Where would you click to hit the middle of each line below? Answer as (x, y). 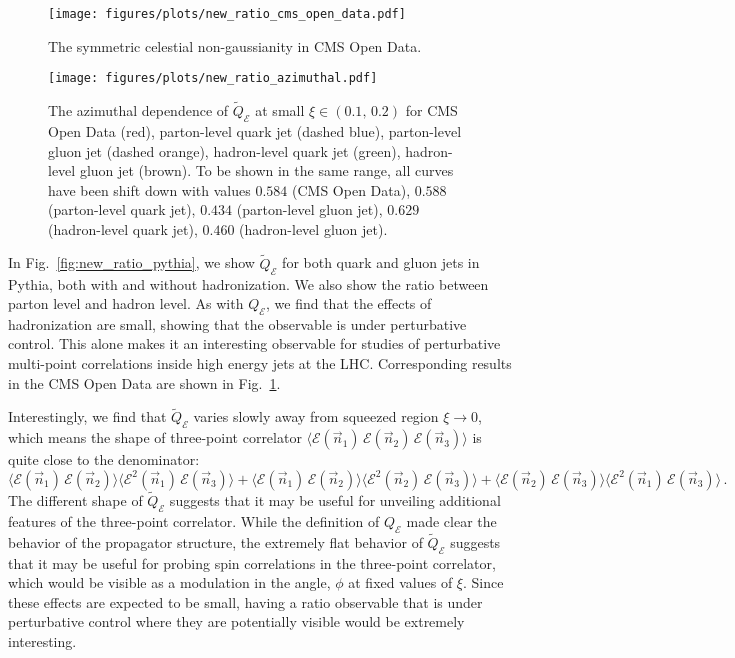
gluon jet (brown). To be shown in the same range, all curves (266, 170)
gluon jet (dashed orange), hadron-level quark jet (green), (224, 150)
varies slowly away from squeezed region (316, 416)
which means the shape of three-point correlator (155, 437)
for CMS (431, 110)
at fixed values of (400, 582)
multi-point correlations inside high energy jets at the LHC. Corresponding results (260, 363)
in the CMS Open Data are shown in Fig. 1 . (144, 382)
